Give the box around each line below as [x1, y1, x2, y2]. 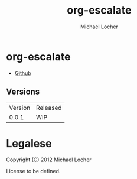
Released [35, 103, 62, 112]
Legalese [6, 136, 52, 150]
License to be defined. [6, 168, 61, 175]
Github [14, 69, 31, 77]
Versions [6, 87, 40, 97]
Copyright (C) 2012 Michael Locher [6, 156, 92, 163]
